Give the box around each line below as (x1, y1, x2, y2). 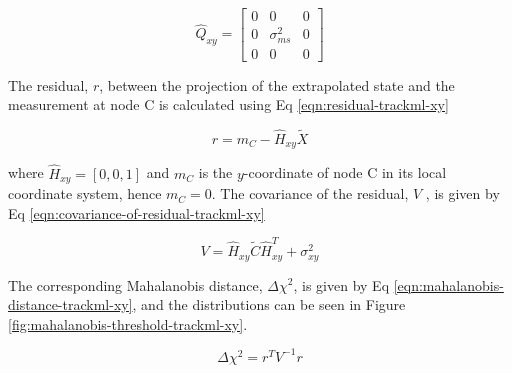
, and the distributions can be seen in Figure (132, 294, 406, 315)
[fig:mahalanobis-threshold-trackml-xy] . (8, 313, 248, 334)
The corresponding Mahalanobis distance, (8, 274, 263, 295)
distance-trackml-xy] (8, 294, 133, 315)
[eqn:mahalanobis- (393, 274, 504, 295)
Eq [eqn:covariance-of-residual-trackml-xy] (8, 202, 265, 223)
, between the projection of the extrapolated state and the (99, 74, 455, 95)
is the (198, 162, 233, 183)
